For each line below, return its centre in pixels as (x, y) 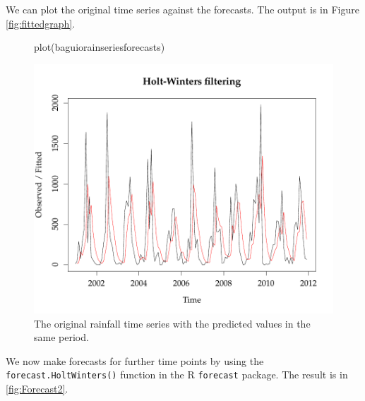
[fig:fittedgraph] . (41, 23)
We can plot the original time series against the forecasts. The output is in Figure (182, 9)
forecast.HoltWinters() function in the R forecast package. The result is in (177, 375)
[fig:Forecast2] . (37, 389)
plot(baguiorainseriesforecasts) (100, 47)
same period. (61, 337)
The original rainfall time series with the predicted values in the (172, 323)
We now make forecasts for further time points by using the (135, 360)
